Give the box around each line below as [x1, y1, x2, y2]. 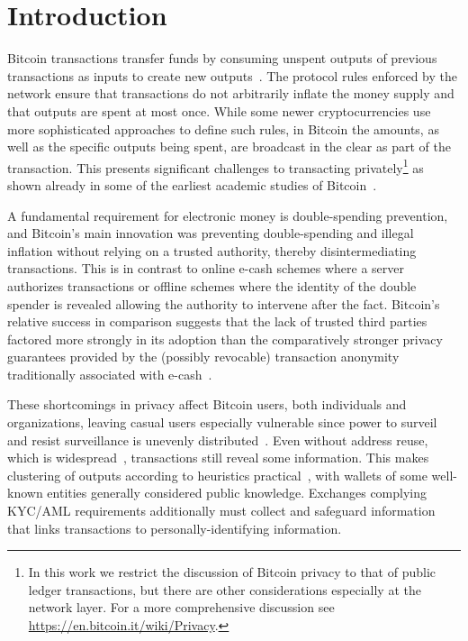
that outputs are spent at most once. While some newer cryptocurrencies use [7, 101, 431, 120]
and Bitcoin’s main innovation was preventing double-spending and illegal [7, 224, 414, 243]
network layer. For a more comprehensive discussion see [28, 598, 335, 617]
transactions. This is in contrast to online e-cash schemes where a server [7, 259, 405, 278]
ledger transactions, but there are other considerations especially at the [28, 580, 421, 599]
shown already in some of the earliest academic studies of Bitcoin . [7, 175, 377, 194]
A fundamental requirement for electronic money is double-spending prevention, [7, 206, 448, 224]
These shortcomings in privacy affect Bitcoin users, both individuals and [7, 395, 407, 414]
